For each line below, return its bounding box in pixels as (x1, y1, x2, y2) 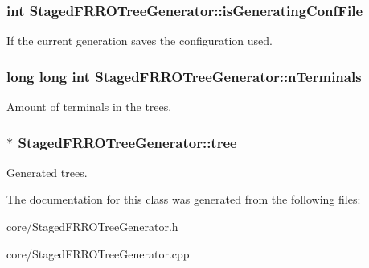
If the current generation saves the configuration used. (6, 32, 273, 49)
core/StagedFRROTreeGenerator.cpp (6, 245, 190, 262)
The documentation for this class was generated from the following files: (6, 191, 361, 208)
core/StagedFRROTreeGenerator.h (6, 218, 178, 235)
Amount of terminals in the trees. (6, 98, 172, 115)
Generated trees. (6, 163, 88, 180)
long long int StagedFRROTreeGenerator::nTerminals (6, 66, 362, 86)
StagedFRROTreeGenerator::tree (18, 132, 237, 152)
